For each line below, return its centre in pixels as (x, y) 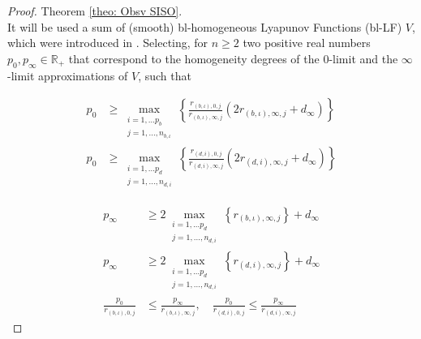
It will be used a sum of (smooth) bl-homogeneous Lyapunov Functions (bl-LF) (205, 26)
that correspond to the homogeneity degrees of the (194, 58)
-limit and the (363, 58)
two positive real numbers (307, 43)
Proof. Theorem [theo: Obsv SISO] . (95, 11)
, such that (165, 75)
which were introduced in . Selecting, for (108, 43)
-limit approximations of (68, 75)
